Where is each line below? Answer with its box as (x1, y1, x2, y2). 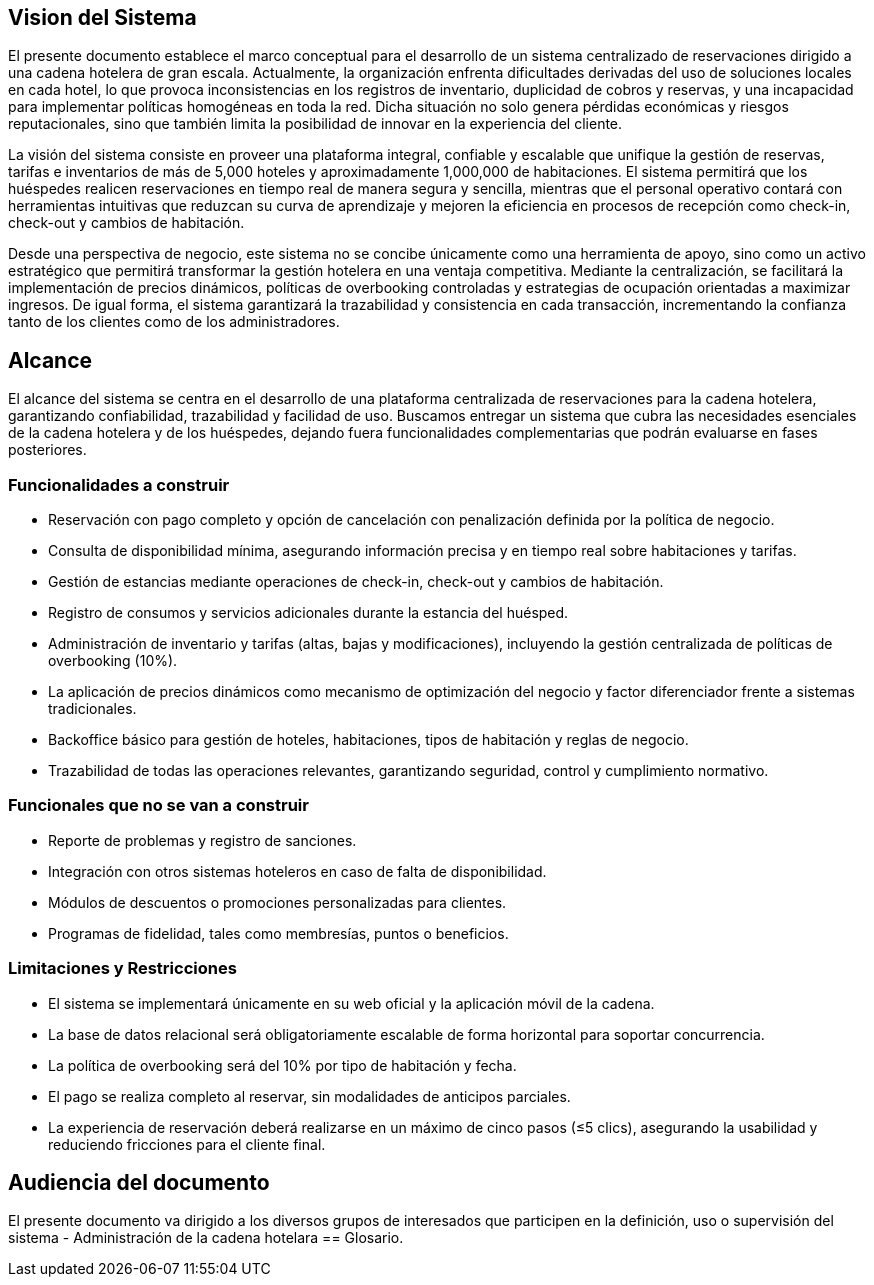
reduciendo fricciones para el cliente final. (48, 1135, 326, 1153)
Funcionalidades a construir (8, 474, 230, 495)
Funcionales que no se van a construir (8, 795, 309, 816)
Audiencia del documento (8, 1169, 270, 1195)
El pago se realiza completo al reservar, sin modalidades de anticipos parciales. (48, 1087, 571, 1105)
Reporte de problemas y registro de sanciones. (48, 831, 357, 849)
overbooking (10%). (48, 652, 178, 670)
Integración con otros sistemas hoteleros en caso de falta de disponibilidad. (48, 862, 547, 880)
